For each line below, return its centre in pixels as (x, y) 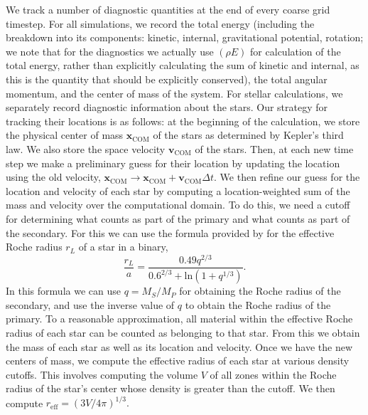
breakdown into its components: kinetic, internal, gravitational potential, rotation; (185, 37)
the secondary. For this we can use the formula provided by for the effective (170, 232)
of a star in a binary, (123, 247)
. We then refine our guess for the (287, 177)
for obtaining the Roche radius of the (260, 291)
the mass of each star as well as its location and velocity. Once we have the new (179, 346)
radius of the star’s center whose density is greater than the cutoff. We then (171, 388)
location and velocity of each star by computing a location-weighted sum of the (178, 190)
